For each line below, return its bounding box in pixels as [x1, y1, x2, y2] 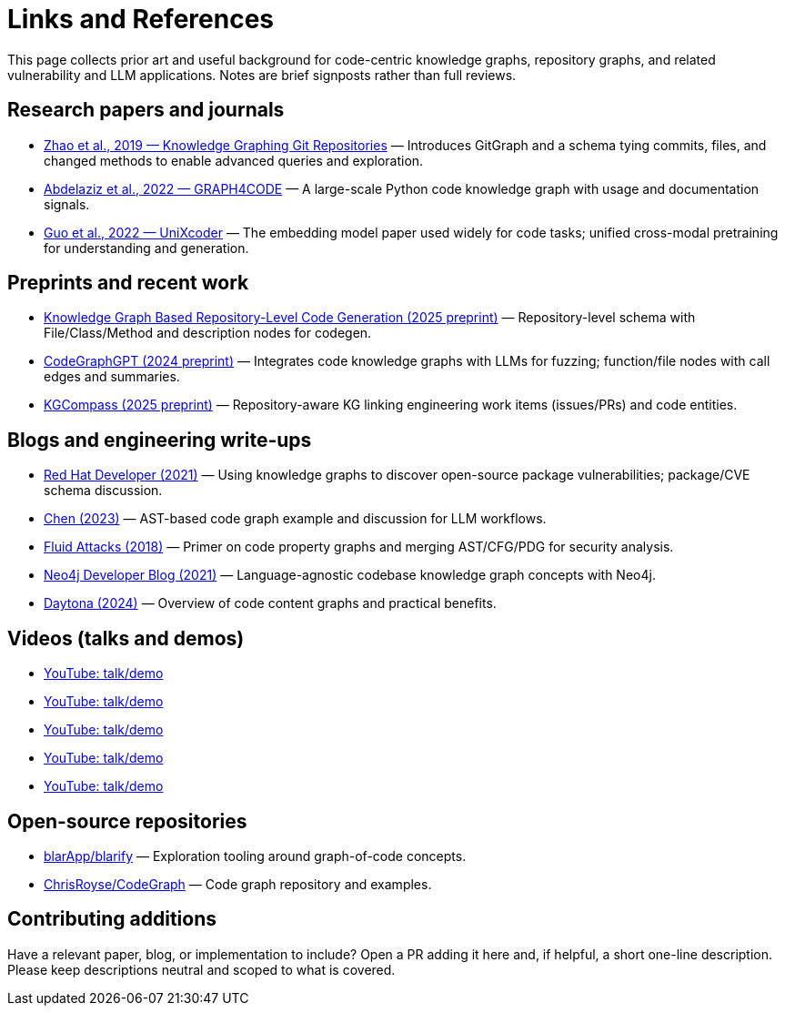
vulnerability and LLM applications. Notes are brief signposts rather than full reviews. [7, 66, 517, 83]
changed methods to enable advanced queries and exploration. [44, 152, 424, 168]
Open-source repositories [7, 809, 247, 833]
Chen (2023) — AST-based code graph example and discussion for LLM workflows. [44, 511, 547, 527]
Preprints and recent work [7, 271, 249, 295]
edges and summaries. [44, 369, 180, 385]
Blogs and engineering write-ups [7, 428, 312, 451]
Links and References [7, 4, 274, 35]
